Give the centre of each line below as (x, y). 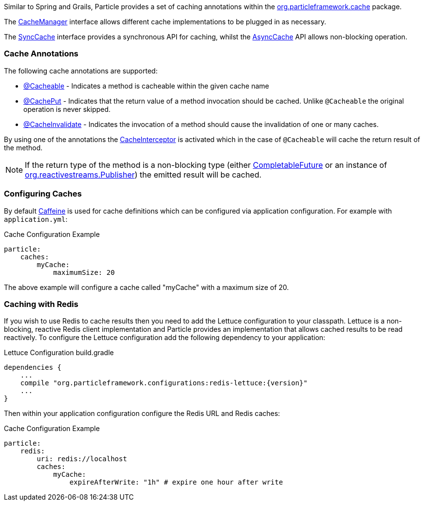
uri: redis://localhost (82, 459)
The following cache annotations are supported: (81, 71)
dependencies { (33, 368)
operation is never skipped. (67, 109)
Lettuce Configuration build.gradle (59, 353)
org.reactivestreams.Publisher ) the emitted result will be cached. (143, 174)
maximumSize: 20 (84, 272)
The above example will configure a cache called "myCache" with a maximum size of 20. (147, 287)
